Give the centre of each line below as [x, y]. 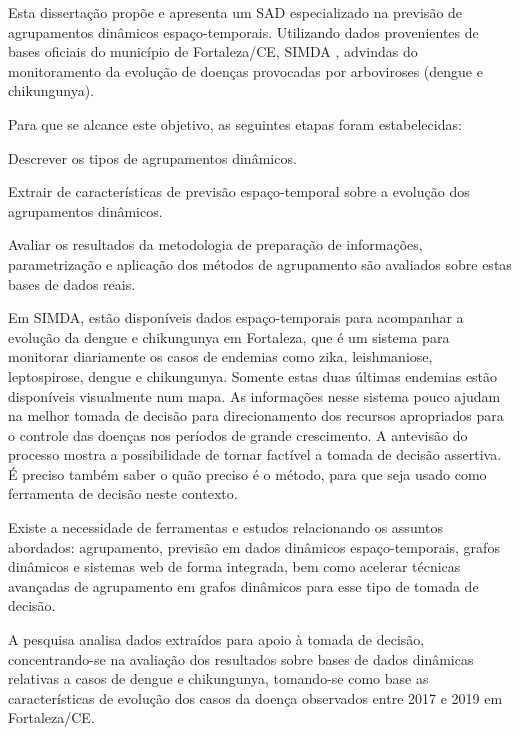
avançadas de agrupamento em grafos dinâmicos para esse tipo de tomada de [243, 585]
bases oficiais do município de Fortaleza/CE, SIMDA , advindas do [213, 51]
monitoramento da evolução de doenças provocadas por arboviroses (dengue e [245, 70]
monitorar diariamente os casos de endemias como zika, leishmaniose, [220, 356]
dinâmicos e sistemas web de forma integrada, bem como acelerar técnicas [234, 566]
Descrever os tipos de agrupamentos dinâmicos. [152, 157]
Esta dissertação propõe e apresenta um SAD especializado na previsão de [235, 12]
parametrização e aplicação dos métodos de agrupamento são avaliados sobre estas [260, 263]
